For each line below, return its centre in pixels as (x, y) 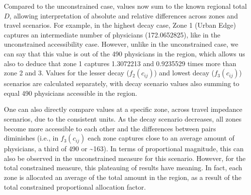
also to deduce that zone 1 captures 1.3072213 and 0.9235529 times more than (120, 63)
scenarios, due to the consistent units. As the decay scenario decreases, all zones (123, 118)
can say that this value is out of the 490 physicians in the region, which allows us (125, 53)
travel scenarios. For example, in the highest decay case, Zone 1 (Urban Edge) (120, 25)
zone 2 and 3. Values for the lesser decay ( (67, 73)
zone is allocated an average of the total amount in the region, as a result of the (123, 177)
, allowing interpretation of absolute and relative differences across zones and (124, 15)
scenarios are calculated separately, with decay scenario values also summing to (122, 83)
